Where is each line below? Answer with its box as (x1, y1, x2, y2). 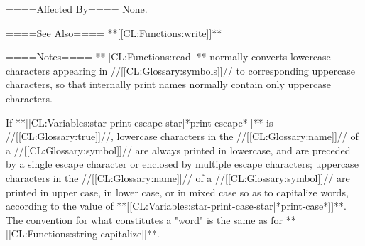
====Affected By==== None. (6, 1, 148, 16)
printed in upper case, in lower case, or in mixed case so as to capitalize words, (6, 184, 349, 199)
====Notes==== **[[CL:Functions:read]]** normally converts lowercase (6, 49, 331, 64)
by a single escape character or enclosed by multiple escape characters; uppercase (6, 156, 359, 171)
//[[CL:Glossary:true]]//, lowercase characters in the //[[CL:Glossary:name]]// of (6, 129, 359, 144)
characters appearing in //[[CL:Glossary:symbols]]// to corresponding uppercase (6, 63, 355, 77)
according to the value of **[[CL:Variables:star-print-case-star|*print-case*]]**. (6, 198, 347, 213)
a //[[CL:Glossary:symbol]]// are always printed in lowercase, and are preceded (6, 142, 351, 157)
